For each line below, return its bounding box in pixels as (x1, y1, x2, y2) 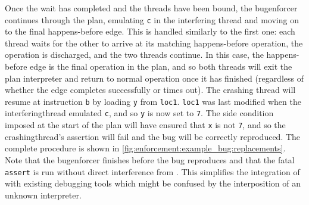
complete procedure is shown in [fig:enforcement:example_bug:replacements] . (5, 142, 286, 154)
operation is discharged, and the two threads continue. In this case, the (5, 48, 264, 61)
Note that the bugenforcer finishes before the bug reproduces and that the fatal (5, 153, 295, 166)
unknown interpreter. (5, 188, 82, 201)
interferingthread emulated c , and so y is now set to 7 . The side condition (5, 107, 274, 119)
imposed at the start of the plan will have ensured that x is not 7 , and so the (5, 119, 286, 131)
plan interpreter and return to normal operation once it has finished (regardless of (5, 72, 304, 84)
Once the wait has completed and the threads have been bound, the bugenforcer (5, 2, 298, 14)
